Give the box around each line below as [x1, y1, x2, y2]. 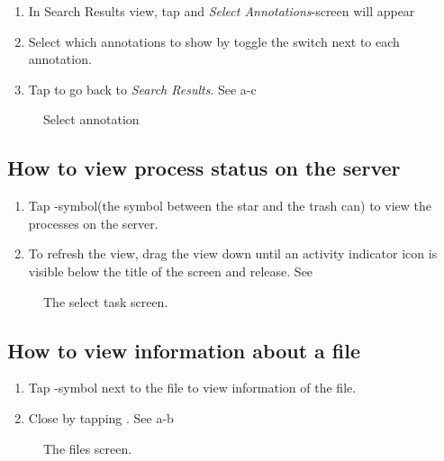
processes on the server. [28, 213, 159, 232]
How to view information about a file [7, 336, 361, 364]
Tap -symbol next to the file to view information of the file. [28, 378, 357, 397]
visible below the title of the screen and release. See [28, 261, 313, 280]
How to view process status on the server [7, 154, 401, 182]
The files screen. [43, 438, 132, 457]
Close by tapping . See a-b [28, 408, 174, 427]
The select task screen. [43, 292, 168, 311]
